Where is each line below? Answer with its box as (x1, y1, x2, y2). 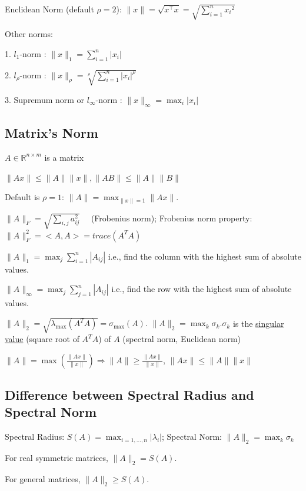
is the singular (232, 317, 284, 329)
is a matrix (44, 151, 84, 163)
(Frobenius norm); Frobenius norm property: (91, 211, 252, 224)
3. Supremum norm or (5, 93, 85, 105)
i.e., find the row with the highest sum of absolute (111, 283, 292, 295)
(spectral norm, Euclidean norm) (122, 333, 241, 345)
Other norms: (5, 28, 53, 40)
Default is (5, 191, 40, 203)
